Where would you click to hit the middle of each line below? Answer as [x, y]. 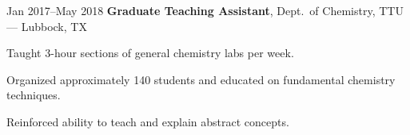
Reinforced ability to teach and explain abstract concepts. [148, 121]
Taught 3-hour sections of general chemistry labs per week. [150, 53]
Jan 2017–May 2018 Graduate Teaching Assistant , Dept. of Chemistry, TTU [205, 10]
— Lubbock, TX [47, 26]
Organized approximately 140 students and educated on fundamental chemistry [201, 79]
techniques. [34, 95]
